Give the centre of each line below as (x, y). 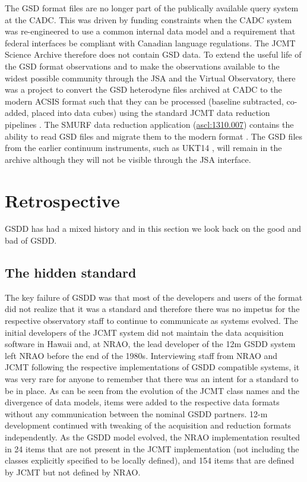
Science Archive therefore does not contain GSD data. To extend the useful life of (153, 54)
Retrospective (62, 200)
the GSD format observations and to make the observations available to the (142, 66)
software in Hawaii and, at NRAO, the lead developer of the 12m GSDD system (150, 344)
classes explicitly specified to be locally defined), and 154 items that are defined (150, 460)
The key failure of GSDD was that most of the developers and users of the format (154, 297)
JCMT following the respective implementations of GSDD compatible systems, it (152, 367)
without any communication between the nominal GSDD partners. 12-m (136, 413)
